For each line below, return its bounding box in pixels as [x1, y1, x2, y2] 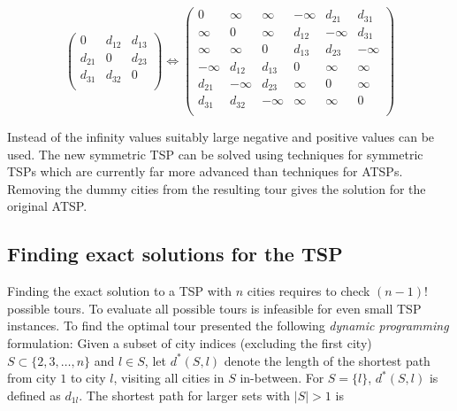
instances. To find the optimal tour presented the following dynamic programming [7, 316, 449, 335]
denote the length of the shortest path [224, 351, 430, 369]
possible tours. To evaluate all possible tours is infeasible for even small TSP [7, 299, 422, 317]
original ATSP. [7, 197, 88, 215]
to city [70, 368, 106, 387]
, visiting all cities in [113, 368, 225, 387]
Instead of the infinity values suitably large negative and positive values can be [7, 128, 435, 145]
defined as [7, 385, 61, 404]
